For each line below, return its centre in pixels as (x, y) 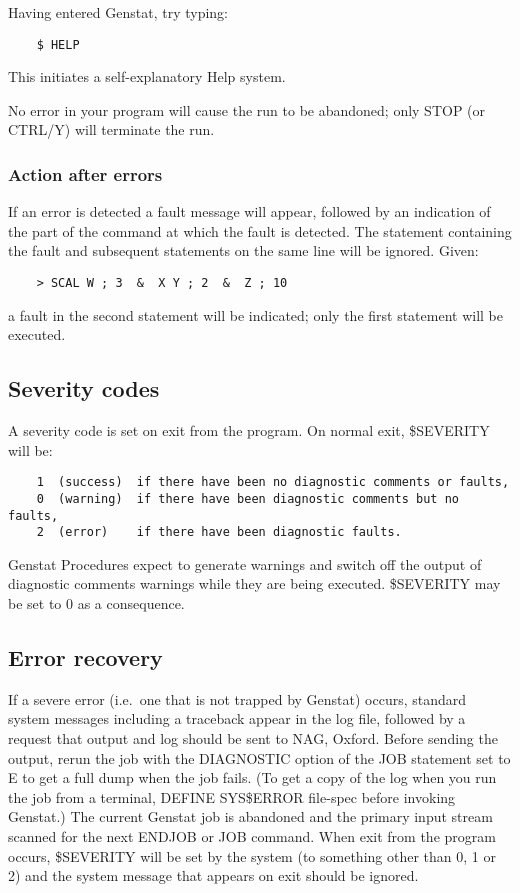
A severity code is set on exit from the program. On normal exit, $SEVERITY (249, 430)
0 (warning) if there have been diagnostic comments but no (248, 498)
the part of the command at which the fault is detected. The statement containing (260, 230)
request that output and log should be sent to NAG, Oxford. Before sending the (253, 738)
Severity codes (84, 388)
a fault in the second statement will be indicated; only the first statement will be (255, 314)
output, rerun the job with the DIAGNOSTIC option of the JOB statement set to (259, 757)
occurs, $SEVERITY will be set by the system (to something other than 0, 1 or (252, 855)
